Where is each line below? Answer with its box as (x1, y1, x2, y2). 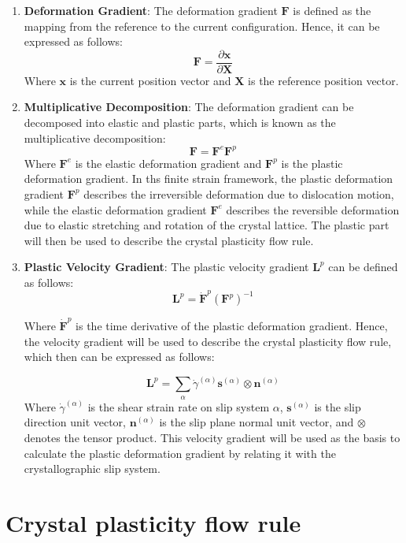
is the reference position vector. (248, 72, 399, 88)
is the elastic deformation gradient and (75, 154, 262, 171)
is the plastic (281, 154, 343, 171)
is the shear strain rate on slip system (87, 398, 270, 415)
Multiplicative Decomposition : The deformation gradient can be (24, 99, 354, 115)
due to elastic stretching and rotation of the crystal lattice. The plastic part (24, 217, 389, 233)
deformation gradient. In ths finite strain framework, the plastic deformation (24, 170, 393, 187)
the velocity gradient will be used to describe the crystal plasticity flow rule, (24, 333, 392, 349)
